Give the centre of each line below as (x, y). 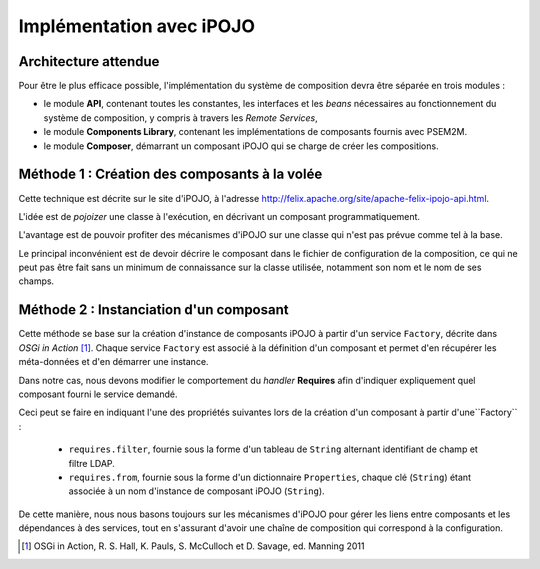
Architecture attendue (89, 61)
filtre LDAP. (91, 463)
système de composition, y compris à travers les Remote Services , (181, 117)
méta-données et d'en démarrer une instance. (113, 362)
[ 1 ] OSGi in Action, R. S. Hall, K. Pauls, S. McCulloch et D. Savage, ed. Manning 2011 (193, 546)
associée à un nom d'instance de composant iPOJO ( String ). (196, 491)
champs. (36, 281)
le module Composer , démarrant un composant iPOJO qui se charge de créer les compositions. (241, 146)
